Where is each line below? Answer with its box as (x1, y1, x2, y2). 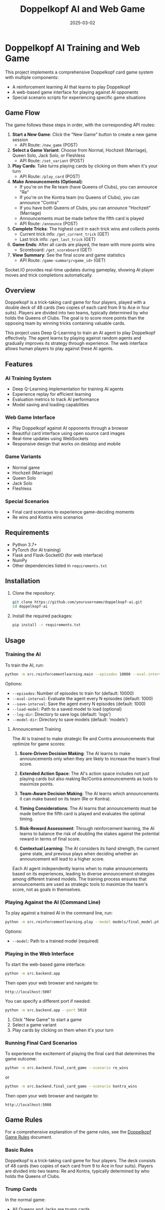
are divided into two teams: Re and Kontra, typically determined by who (5, 1168, 150, 1174)
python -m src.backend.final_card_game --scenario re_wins (5, 1065, 129, 1070)
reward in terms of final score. (19, 835, 81, 842)
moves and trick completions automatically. (5, 272, 93, 278)
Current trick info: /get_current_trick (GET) (19, 231, 110, 237)
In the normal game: (5, 1197, 46, 1203)
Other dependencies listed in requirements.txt (12, 563, 107, 568)
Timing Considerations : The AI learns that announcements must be (19, 805, 157, 811)
